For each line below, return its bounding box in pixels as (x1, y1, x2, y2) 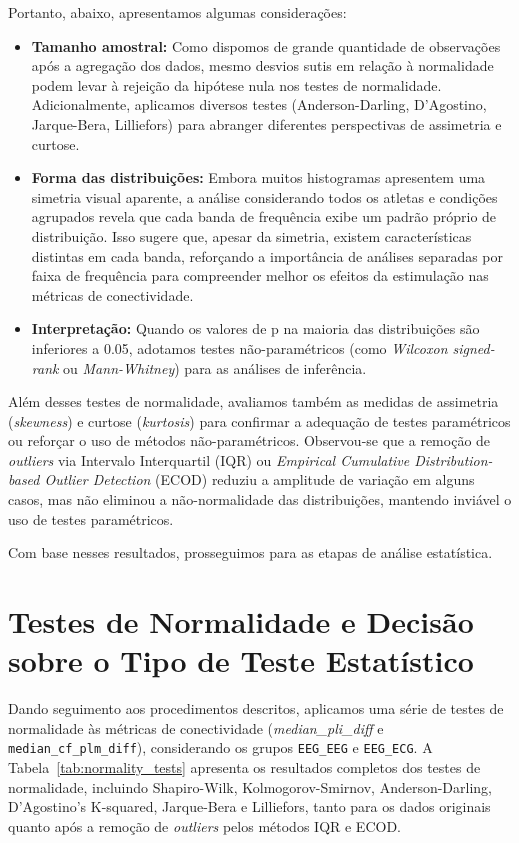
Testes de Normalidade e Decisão (8, 601, 474, 642)
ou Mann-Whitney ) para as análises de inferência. (63, 357, 367, 378)
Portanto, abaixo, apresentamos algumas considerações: (8, 2, 347, 22)
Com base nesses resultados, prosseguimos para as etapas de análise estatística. (8, 542, 493, 563)
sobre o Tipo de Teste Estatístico (8, 640, 474, 681)
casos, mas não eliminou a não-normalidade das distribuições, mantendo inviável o (8, 489, 512, 510)
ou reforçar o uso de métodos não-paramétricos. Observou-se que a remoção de (8, 430, 491, 451)
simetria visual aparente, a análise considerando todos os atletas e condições (31, 186, 498, 207)
